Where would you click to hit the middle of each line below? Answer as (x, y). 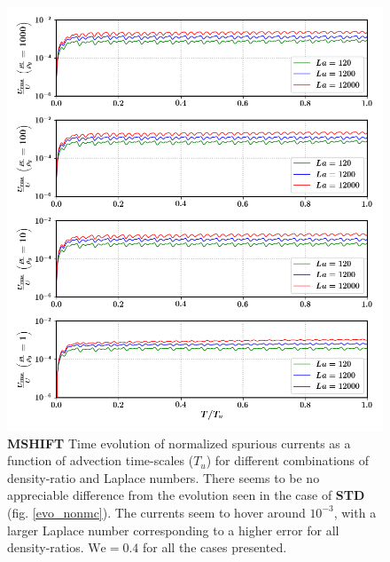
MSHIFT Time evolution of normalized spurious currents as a (179, 443)
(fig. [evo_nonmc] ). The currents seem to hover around (156, 512)
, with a (355, 512)
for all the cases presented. (215, 547)
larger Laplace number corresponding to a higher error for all (173, 530)
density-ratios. (46, 547)
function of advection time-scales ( (101, 460)
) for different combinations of (288, 460)
